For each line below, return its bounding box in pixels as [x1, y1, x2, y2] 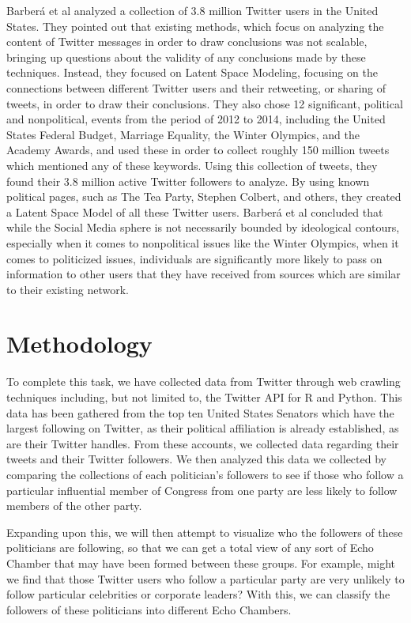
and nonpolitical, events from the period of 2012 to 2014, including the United [6, 111, 386, 127]
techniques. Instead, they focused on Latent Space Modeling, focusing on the [6, 64, 378, 81]
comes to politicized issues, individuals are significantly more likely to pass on [6, 250, 383, 266]
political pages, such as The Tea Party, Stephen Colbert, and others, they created [6, 188, 402, 205]
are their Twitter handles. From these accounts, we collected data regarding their [6, 435, 399, 451]
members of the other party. [6, 497, 142, 514]
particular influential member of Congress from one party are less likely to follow [6, 481, 398, 498]
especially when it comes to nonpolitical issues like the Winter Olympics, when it [6, 234, 399, 251]
